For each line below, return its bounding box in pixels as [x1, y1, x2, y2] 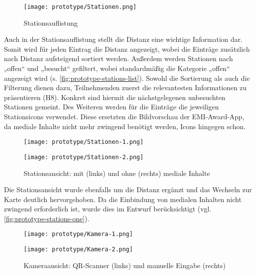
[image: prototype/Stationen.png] [24, 3, 137, 10]
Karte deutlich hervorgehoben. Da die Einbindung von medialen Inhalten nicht [4, 194, 242, 204]
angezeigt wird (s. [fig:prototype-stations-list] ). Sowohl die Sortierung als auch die [4, 72, 250, 83]
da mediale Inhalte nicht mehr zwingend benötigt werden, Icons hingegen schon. [4, 121, 246, 131]
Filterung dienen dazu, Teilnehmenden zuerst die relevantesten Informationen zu [4, 82, 247, 93]
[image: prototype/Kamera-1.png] [24, 231, 133, 238]
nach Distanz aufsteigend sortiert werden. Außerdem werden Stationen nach [4, 53, 233, 64]
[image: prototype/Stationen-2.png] [24, 153, 144, 161]
